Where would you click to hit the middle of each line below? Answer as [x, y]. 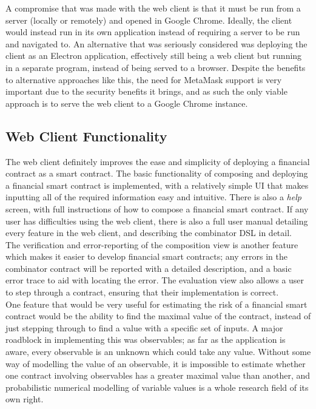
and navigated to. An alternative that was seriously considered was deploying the [156, 43]
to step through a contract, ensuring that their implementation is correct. [142, 292]
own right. [25, 399]
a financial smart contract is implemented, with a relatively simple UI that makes [157, 185]
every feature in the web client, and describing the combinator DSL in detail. [149, 233]
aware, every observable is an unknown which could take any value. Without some [158, 352]
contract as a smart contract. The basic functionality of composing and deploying [157, 173]
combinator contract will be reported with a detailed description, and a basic [149, 268]
